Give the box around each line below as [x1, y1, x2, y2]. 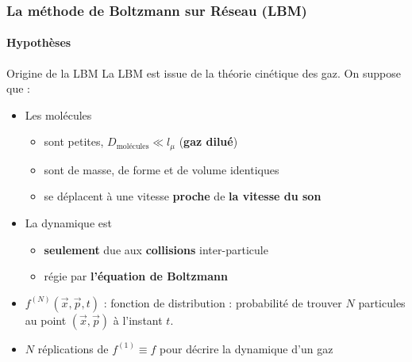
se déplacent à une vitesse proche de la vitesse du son [44, 188, 322, 204]
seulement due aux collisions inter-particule [44, 241, 268, 257]
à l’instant [113, 311, 163, 328]
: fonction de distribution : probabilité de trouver [103, 294, 342, 311]
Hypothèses [6, 34, 71, 51]
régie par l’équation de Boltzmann [44, 268, 228, 284]
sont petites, [44, 133, 104, 150]
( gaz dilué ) [179, 133, 238, 150]
